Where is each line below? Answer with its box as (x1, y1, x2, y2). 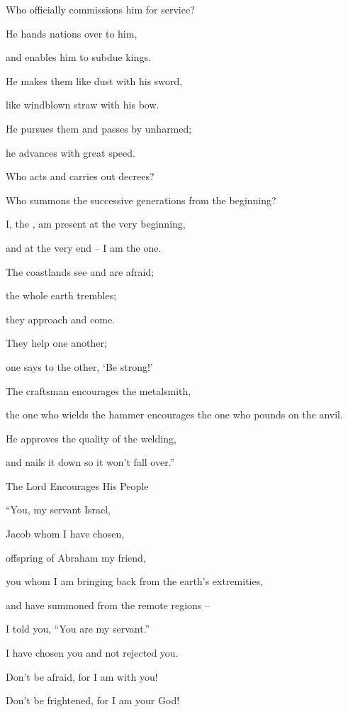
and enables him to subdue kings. (6, 50, 151, 65)
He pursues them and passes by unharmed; (6, 121, 192, 135)
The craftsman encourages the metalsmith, (6, 383, 191, 398)
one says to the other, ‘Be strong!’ (6, 359, 153, 374)
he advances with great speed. (6, 145, 135, 160)
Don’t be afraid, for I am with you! (6, 669, 158, 684)
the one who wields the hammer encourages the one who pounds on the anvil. (6, 407, 343, 422)
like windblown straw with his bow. (6, 97, 159, 112)
